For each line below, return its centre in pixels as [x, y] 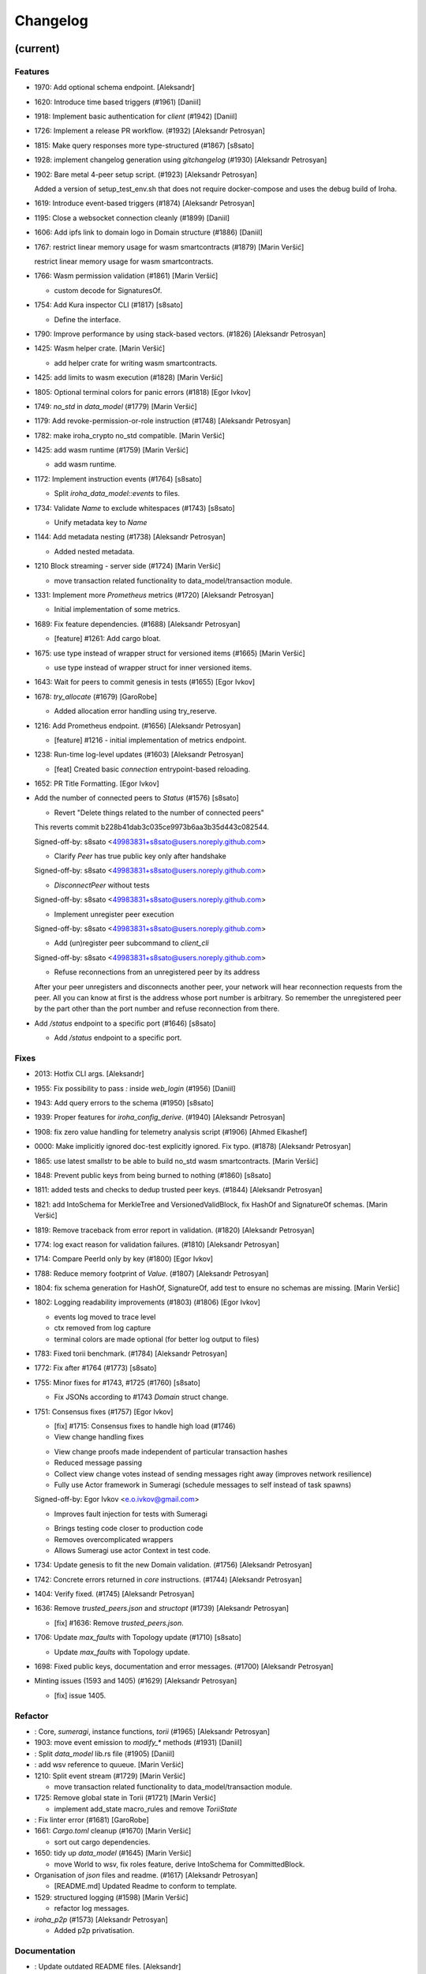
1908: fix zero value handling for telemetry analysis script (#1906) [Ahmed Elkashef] [171, 1131]
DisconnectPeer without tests [102, 885]
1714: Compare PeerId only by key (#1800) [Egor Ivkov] [123, 1259]
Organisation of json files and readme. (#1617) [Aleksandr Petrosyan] [146, 1875]
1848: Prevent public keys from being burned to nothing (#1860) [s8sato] [153, 1175]
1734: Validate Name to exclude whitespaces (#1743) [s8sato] [135, 508]
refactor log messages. [92, 1908]
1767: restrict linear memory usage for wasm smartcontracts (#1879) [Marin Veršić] [169, 247]
